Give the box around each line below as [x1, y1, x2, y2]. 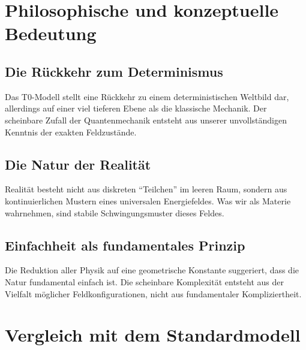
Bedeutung [5, 21, 97, 46]
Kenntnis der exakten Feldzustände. [5, 125, 137, 138]
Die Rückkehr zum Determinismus [5, 62, 223, 80]
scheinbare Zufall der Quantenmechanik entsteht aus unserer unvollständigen [5, 113, 287, 126]
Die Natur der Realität [5, 155, 151, 173]
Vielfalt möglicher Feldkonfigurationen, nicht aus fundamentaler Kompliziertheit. [5, 287, 302, 300]
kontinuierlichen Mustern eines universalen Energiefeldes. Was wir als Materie [5, 194, 291, 207]
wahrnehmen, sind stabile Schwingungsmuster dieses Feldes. [5, 206, 224, 219]
